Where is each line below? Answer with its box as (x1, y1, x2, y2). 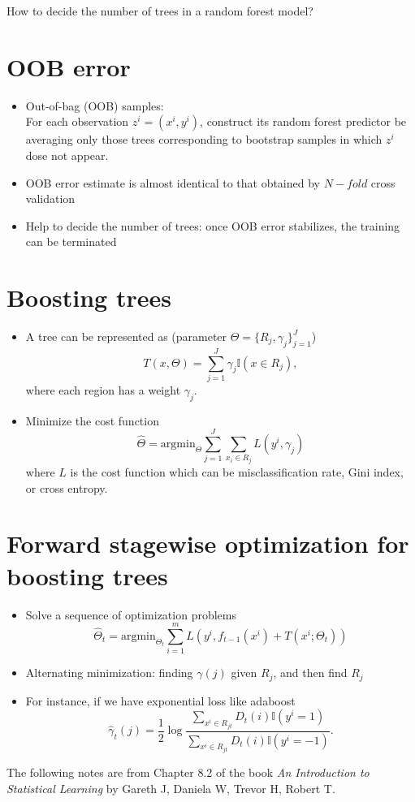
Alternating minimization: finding (25, 664, 193, 681)
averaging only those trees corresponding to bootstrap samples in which (25, 131, 383, 148)
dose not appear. (25, 146, 109, 163)
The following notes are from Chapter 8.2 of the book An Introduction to (6, 764, 370, 781)
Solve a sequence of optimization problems (25, 606, 236, 623)
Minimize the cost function (25, 412, 159, 429)
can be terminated (25, 233, 117, 250)
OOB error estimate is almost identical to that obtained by (25, 174, 320, 191)
